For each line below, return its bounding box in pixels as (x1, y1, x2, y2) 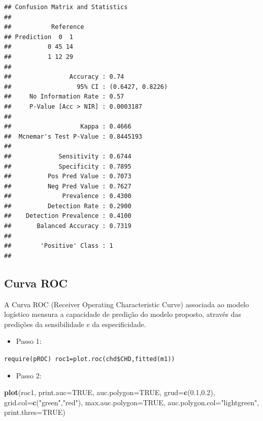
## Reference (4, 23, 84, 31)
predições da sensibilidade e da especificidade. (4, 318, 146, 329)
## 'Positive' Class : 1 (4, 242, 113, 250)
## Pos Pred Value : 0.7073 (4, 173, 131, 180)
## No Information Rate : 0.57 (4, 93, 124, 101)
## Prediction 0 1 (4, 33, 74, 41)
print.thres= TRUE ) (4, 407, 65, 417)
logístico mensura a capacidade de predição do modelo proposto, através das (4, 309, 241, 319)
